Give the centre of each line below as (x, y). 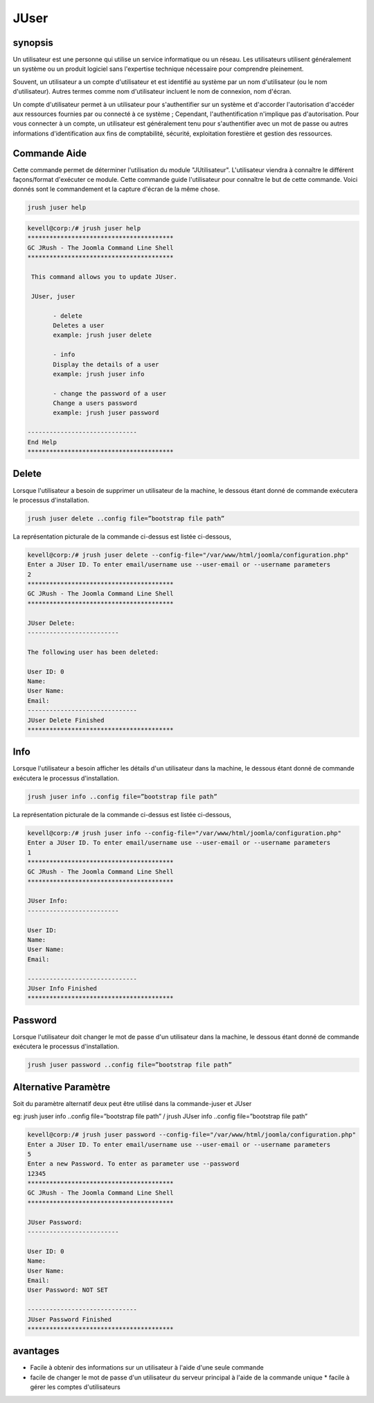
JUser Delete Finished (66, 720)
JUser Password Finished (70, 1319)
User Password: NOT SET (68, 1290)
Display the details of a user (106, 364)
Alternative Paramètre (62, 1087)
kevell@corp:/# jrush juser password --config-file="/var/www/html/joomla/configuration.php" (192, 1135)
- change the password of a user (109, 393)
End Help (42, 442)
